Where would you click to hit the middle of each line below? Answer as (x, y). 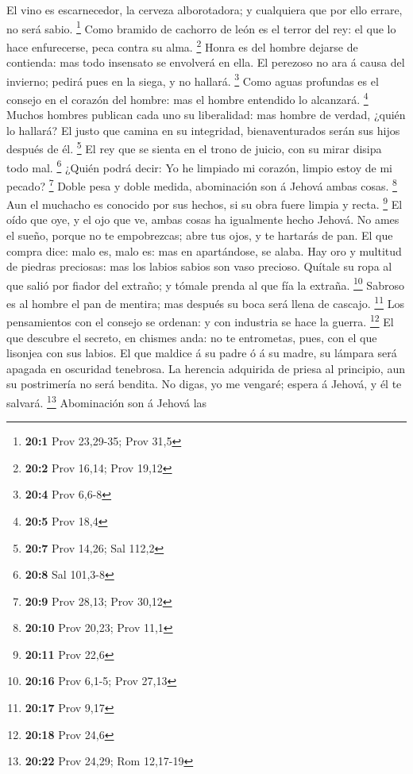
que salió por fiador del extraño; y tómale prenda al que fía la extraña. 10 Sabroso (205, 283)
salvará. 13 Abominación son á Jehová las (107, 401)
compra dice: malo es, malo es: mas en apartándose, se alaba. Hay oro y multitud (204, 250)
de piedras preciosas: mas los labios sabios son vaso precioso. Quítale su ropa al (199, 266)
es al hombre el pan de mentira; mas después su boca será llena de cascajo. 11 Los (205, 302)
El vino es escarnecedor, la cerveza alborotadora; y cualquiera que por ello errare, (205, 10)
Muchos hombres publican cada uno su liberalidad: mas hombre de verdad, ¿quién (206, 115)
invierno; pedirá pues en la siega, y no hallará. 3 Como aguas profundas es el (193, 79)
